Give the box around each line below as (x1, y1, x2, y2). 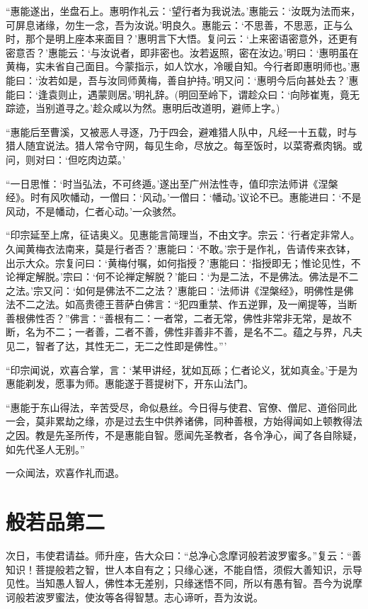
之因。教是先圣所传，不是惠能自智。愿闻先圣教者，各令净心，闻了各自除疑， (6, 428, 362, 443)
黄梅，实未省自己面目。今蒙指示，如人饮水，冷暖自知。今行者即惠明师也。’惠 (6, 59, 360, 74)
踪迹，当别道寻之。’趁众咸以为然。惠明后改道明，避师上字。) (6, 101, 280, 115)
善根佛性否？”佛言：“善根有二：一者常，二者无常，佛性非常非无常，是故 (6, 310, 343, 325)
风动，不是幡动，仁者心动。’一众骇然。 (6, 203, 182, 218)
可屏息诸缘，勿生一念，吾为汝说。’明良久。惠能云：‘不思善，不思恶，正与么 (6, 17, 353, 32)
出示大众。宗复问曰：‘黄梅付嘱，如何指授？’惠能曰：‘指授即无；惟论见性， (6, 255, 351, 270)
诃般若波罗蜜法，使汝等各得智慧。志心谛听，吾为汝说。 (6, 589, 263, 604)
